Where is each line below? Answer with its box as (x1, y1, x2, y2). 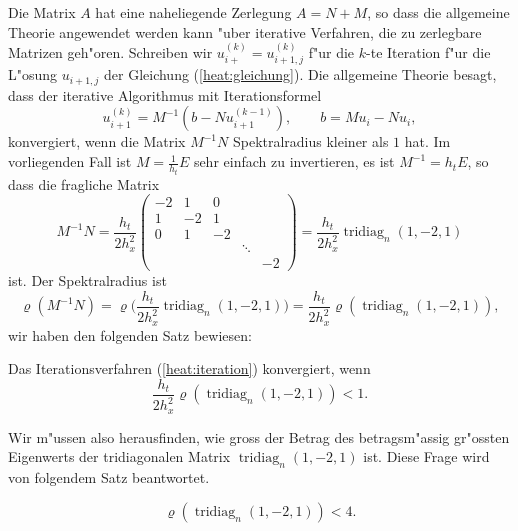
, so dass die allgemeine (367, 2, 510, 22)
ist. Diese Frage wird (363, 446, 490, 467)
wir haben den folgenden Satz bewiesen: (8, 324, 252, 345)
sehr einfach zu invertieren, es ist (193, 151, 395, 172)
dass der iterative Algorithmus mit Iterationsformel (8, 84, 322, 105)
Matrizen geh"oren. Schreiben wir (8, 42, 213, 62)
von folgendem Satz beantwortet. (8, 467, 210, 488)
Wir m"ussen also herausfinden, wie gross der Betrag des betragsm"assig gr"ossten (8, 426, 510, 447)
